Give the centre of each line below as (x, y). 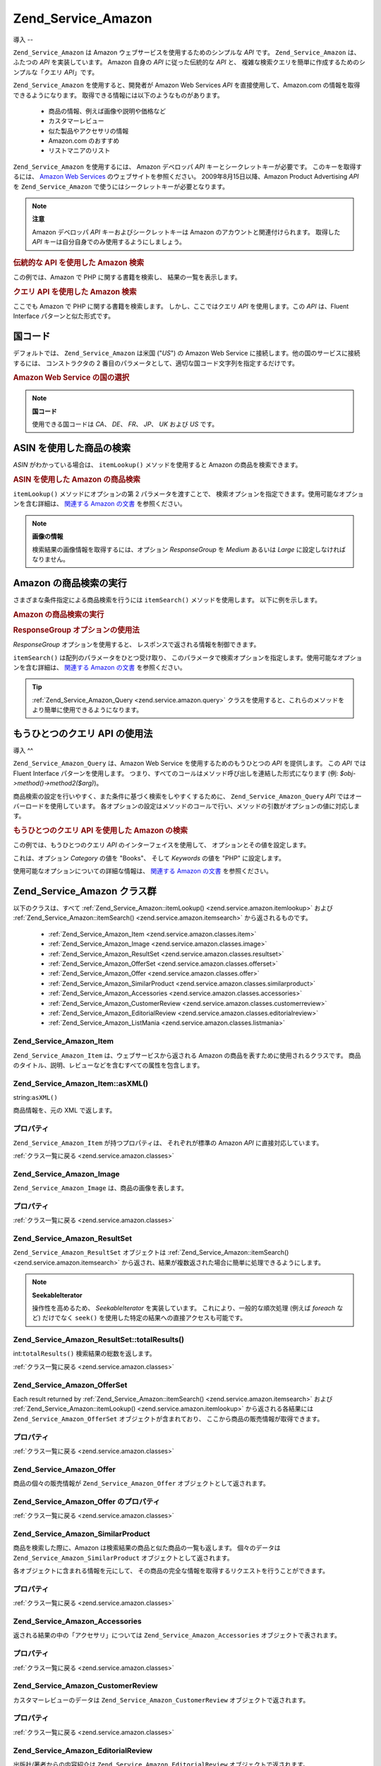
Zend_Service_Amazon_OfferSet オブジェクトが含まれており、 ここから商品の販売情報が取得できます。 (168, 1418)
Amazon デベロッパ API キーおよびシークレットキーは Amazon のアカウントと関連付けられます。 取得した (186, 232)
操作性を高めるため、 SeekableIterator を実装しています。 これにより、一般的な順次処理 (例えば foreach (183, 1308)
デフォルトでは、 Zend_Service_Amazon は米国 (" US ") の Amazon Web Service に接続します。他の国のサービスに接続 (187, 353)
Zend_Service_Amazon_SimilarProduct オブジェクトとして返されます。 (123, 1558)
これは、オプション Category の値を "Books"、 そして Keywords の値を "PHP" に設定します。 (149, 858)
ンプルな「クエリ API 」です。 (56, 72)
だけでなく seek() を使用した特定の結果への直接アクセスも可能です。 (145, 1318)
